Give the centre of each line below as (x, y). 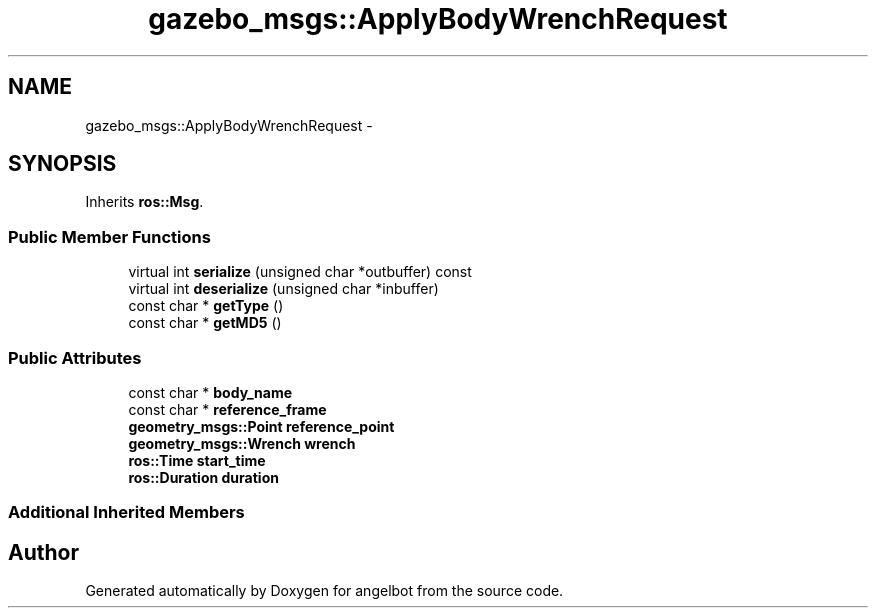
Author (43, 552)
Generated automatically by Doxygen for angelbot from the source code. (324, 591)
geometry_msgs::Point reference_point (261, 426)
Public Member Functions (109, 236)
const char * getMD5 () (205, 323)
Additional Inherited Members (126, 512)
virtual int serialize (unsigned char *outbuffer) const (300, 272)
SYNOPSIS (62, 164)
